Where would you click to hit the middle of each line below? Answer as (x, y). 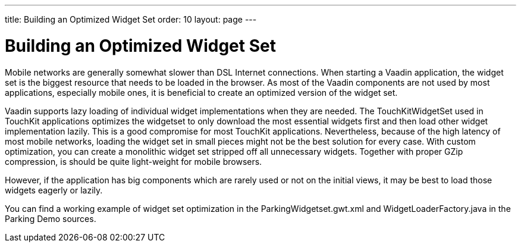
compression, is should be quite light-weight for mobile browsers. (134, 161)
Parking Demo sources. (51, 218)
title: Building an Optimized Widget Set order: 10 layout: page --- (131, 19)
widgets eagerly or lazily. (54, 190)
